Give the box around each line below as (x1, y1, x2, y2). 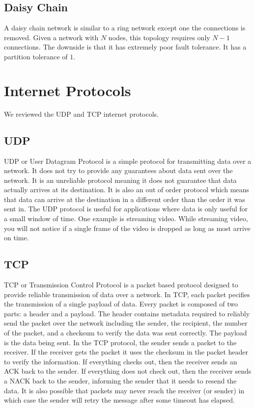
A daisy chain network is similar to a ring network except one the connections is (4, 23, 246, 33)
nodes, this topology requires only (108, 32, 210, 42)
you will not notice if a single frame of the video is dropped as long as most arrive (4, 223, 251, 233)
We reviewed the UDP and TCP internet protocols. (4, 108, 159, 119)
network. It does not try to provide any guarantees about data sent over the (4, 165, 233, 176)
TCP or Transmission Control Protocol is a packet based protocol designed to (4, 280, 238, 290)
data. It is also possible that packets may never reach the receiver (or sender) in (4, 385, 245, 395)
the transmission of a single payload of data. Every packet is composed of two (4, 299, 238, 309)
